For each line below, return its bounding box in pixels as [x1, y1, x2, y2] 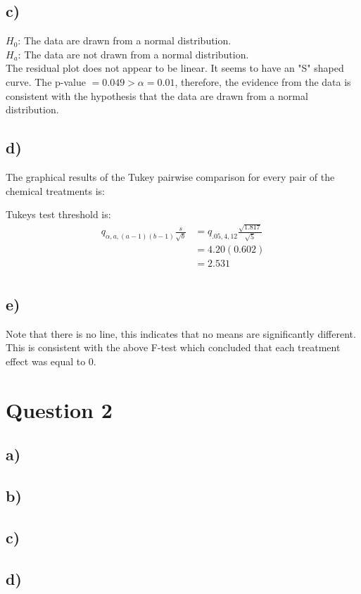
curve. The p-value [6, 74, 86, 89]
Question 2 [6, 395, 113, 424]
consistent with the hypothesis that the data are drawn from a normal [6, 88, 308, 103]
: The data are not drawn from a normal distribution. [18, 46, 249, 61]
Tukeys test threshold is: [6, 207, 111, 222]
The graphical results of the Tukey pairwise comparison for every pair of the [6, 169, 335, 184]
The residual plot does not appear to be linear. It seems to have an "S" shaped [6, 61, 344, 75]
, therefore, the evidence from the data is [175, 74, 351, 89]
